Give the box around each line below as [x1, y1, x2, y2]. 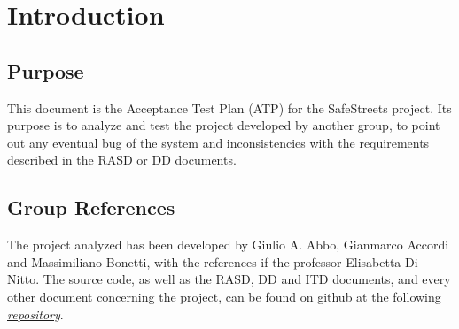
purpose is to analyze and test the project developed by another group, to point [7, 116, 440, 134]
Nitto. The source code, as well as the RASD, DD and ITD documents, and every [7, 270, 451, 288]
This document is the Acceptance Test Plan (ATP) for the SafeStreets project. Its [7, 98, 452, 117]
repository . [7, 304, 64, 323]
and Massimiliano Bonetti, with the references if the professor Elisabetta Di [7, 252, 418, 271]
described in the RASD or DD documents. [7, 150, 237, 169]
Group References [7, 194, 175, 221]
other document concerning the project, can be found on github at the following [7, 287, 441, 305]
